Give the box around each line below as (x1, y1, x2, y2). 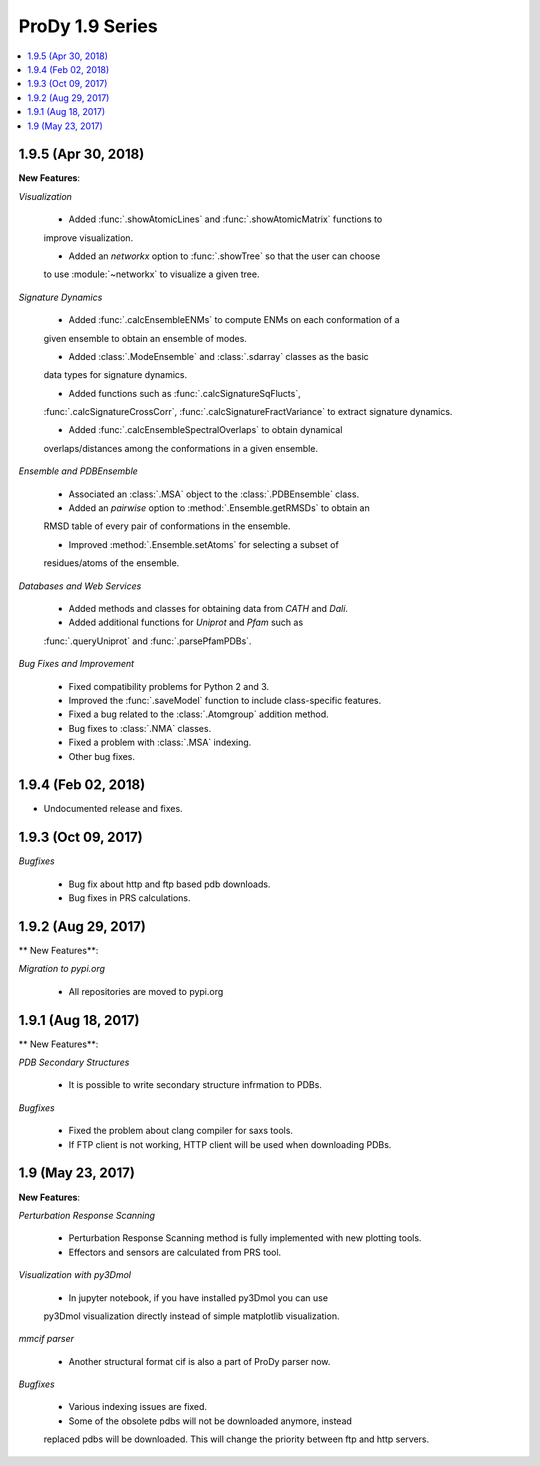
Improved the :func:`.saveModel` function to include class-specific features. (68, 694, 382, 706)
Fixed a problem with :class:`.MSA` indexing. (68, 736, 252, 749)
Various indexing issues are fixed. (68, 1401, 208, 1413)
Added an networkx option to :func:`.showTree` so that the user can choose (68, 250, 381, 262)
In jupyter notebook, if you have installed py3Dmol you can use (68, 1291, 329, 1304)
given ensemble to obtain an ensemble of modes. (43, 332, 247, 344)
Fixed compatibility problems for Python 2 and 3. (68, 680, 270, 692)
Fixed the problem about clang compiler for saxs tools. (68, 1125, 294, 1137)
